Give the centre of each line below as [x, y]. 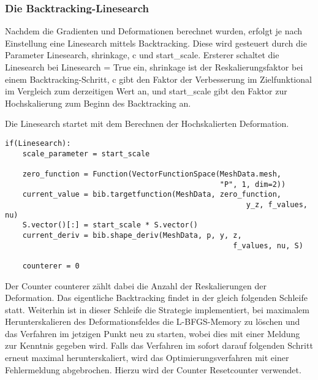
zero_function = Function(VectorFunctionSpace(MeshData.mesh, [152, 174]
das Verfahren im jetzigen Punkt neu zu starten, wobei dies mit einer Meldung [153, 333]
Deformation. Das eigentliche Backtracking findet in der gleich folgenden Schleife [156, 298]
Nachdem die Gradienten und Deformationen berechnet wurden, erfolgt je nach [154, 31]
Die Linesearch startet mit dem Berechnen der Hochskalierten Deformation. [147, 123]
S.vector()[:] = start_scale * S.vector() [110, 225]
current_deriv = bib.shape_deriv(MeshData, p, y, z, [132, 235]
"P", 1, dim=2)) [253, 184]
